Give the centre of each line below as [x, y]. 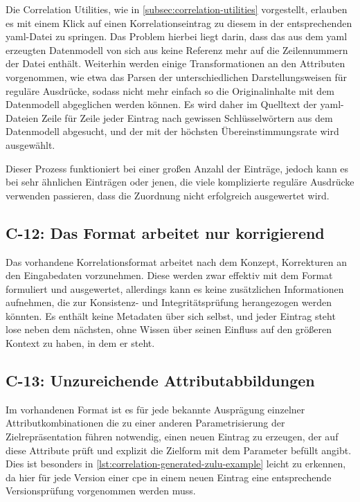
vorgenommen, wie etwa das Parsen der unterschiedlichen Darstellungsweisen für [176, 77]
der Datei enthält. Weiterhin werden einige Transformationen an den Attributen [175, 63]
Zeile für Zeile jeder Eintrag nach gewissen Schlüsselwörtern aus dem [187, 117]
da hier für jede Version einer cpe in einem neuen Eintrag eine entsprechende [169, 477]
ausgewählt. [30, 144]
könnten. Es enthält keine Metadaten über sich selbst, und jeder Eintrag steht [171, 315]
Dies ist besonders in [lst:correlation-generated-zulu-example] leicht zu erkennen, [176, 464]
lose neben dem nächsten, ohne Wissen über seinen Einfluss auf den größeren [169, 329]
